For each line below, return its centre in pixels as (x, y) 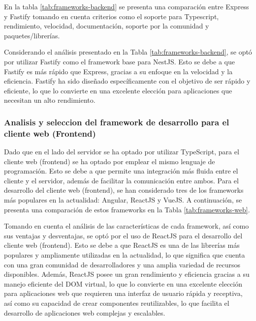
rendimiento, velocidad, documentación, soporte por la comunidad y (107, 26)
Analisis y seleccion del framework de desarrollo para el (117, 122)
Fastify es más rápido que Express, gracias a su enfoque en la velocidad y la (118, 71)
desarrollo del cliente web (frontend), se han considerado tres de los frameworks (124, 190)
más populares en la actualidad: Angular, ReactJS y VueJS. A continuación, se (123, 200)
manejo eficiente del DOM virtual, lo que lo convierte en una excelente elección (123, 283)
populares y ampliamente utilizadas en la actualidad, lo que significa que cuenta (125, 255)
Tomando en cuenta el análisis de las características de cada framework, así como (127, 226)
